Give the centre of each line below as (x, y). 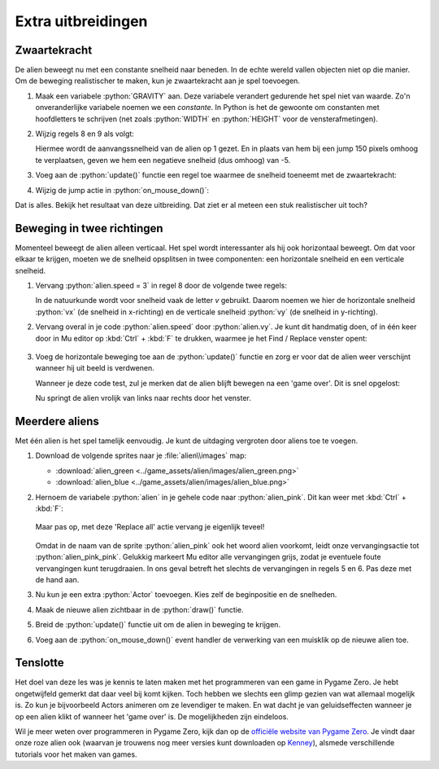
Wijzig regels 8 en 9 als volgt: (85, 134)
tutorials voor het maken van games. (76, 754)
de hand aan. (57, 579)
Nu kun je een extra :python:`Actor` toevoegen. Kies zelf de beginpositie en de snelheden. (186, 595)
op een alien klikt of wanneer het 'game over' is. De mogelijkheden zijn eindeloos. (152, 716)
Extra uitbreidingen (81, 21)
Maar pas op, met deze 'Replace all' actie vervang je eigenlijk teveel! (150, 527)
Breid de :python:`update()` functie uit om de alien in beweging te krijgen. (158, 625)
